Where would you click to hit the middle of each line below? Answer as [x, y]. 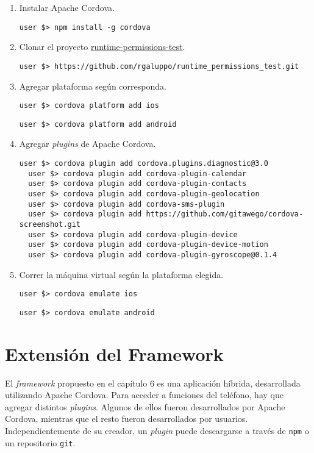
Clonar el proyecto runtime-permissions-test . [102, 47]
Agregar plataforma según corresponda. [93, 86]
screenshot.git [50, 224]
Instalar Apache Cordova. [67, 7]
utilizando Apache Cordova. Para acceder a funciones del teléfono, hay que [144, 395]
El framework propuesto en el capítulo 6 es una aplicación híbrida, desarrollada [153, 383]
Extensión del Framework [114, 353]
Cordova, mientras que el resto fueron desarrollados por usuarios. [127, 419]
